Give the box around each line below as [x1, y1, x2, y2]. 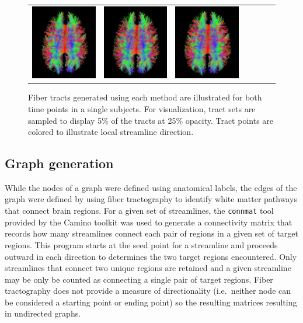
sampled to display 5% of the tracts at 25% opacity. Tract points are [28, 114, 274, 126]
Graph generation [5, 154, 114, 172]
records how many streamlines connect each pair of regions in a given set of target [5, 227, 299, 239]
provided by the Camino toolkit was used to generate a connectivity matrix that [5, 216, 292, 228]
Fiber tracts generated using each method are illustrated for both [28, 91, 262, 103]
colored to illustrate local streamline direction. [28, 126, 194, 138]
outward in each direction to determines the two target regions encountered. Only [5, 250, 297, 262]
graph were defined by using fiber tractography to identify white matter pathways [5, 193, 297, 205]
